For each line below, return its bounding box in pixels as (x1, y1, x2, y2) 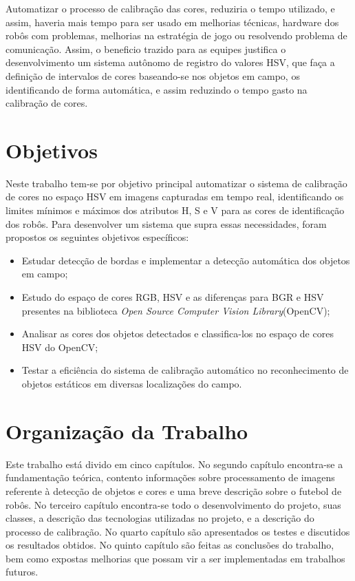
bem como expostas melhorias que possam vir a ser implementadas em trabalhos (6, 551, 345, 565)
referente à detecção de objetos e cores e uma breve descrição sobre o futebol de (6, 483, 342, 498)
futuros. (6, 564, 39, 579)
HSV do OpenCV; (21, 339, 98, 354)
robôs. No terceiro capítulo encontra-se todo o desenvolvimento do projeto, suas (6, 497, 341, 511)
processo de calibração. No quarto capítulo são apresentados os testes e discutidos (6, 524, 350, 538)
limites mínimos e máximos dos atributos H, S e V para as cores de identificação (6, 203, 345, 218)
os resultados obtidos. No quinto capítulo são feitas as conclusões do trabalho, (6, 538, 334, 552)
